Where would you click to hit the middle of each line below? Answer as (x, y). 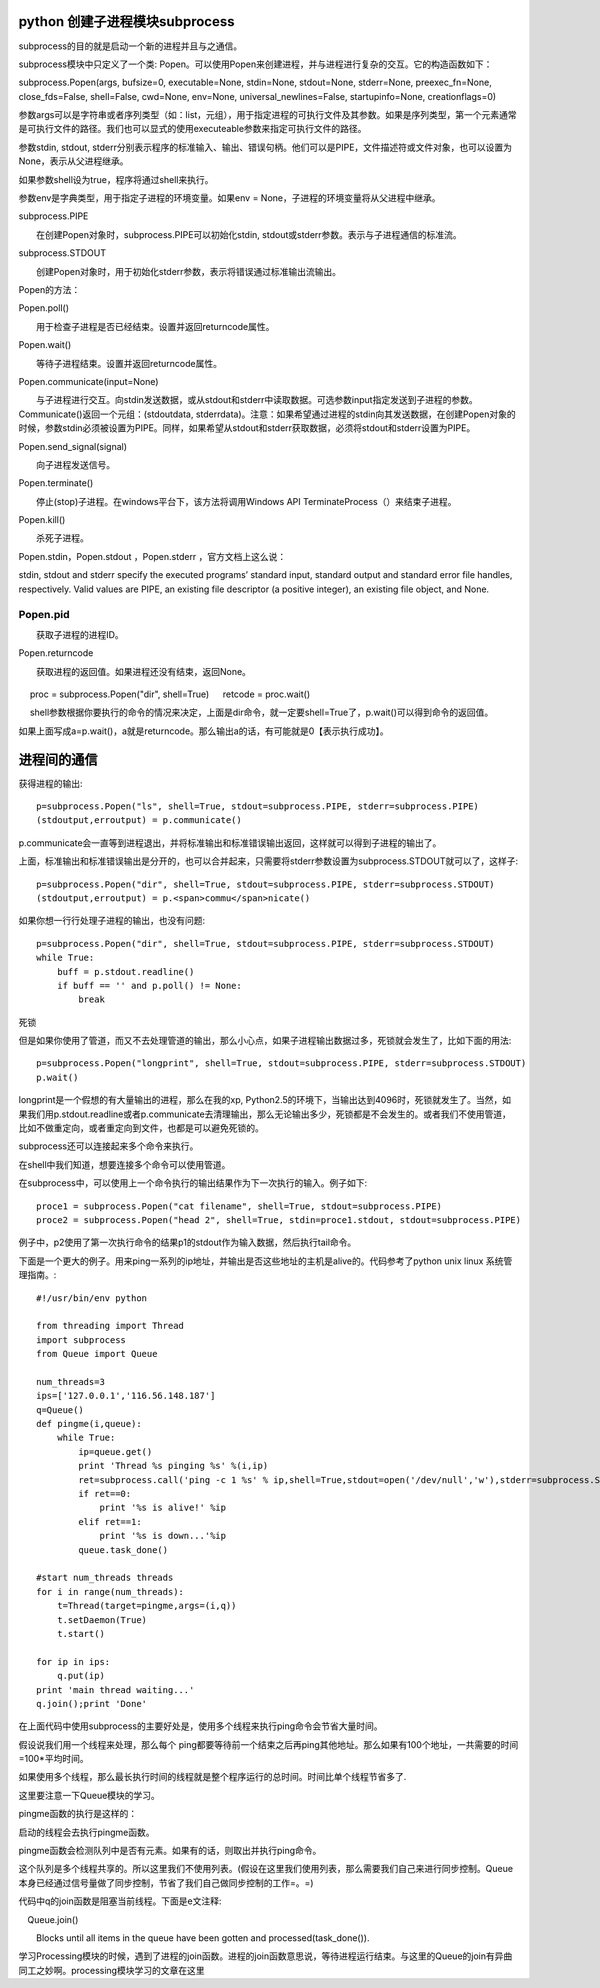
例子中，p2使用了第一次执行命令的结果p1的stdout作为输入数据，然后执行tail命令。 (187, 1242)
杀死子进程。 (62, 538)
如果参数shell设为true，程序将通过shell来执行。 (116, 179)
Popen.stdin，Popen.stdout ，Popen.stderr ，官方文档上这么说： (152, 556)
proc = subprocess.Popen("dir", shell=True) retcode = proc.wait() (170, 694)
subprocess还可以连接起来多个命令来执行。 (108, 1146)
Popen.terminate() (56, 483)
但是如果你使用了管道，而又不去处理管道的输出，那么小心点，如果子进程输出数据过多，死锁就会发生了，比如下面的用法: (265, 1041)
